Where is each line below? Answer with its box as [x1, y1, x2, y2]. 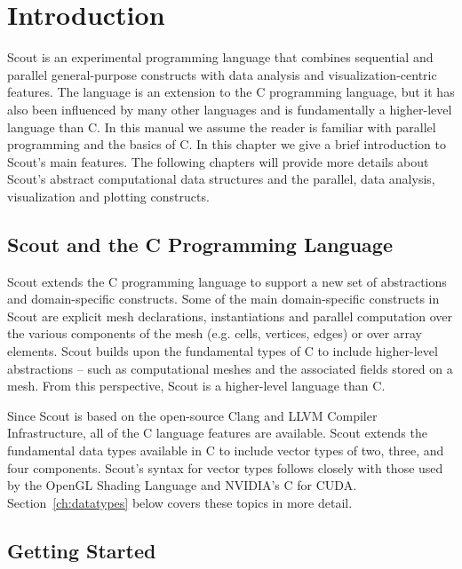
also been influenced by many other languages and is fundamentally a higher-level [7, 99, 452, 118]
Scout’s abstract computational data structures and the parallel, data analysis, [7, 170, 435, 188]
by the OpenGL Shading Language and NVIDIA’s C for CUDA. [7, 476, 357, 494]
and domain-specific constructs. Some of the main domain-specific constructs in [7, 289, 440, 308]
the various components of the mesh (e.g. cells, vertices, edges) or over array [7, 324, 422, 343]
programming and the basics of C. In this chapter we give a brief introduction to [7, 135, 446, 154]
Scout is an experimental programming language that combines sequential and [7, 48, 434, 67]
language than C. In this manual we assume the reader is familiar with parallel [7, 117, 436, 136]
